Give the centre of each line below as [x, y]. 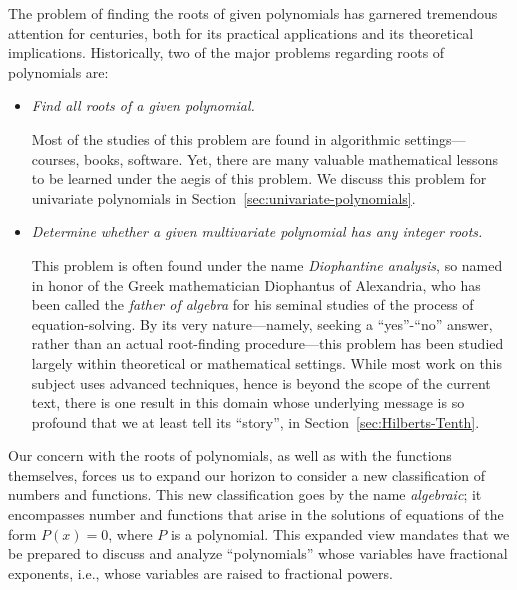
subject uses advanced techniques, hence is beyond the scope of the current [261, 382]
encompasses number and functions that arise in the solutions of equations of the [256, 514]
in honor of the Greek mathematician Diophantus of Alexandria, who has [256, 284]
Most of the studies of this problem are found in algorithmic [216, 138]
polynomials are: [58, 71]
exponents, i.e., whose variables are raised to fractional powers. [200, 572]
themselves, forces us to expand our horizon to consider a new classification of [247, 474]
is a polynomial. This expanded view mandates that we [340, 533]
